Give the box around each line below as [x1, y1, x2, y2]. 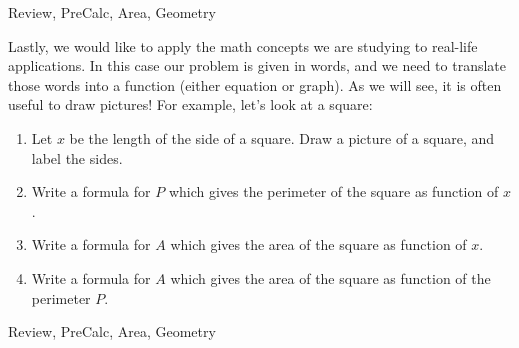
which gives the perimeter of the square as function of [168, 181, 499, 202]
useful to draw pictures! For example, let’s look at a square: [8, 94, 373, 115]
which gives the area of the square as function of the [170, 267, 491, 288]
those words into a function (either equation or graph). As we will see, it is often [8, 74, 502, 95]
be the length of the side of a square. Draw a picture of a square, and [69, 127, 495, 148]
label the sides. [31, 147, 123, 168]
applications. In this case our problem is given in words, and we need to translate [8, 55, 506, 76]
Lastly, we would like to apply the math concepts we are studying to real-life [8, 35, 478, 56]
